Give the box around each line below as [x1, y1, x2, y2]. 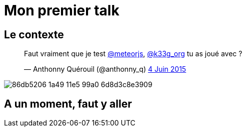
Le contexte [4, 28, 64, 41]
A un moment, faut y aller [4, 97, 132, 110]
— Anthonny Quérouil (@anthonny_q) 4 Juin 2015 [24, 65, 186, 74]
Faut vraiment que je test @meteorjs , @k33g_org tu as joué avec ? [24, 49, 242, 58]
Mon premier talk [4, 2, 119, 19]
